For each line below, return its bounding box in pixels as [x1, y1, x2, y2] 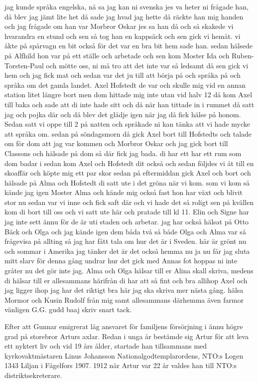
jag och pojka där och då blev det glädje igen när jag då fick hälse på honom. [4, 109, 241, 119]
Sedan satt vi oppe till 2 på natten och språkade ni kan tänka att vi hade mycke [4, 119, 250, 129]
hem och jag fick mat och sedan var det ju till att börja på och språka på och [4, 70, 241, 80]
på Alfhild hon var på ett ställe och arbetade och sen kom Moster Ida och [4, 50, 230, 60]
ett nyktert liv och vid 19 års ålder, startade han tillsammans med [4, 341, 207, 351]
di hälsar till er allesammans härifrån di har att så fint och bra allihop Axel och [4, 275, 248, 285]
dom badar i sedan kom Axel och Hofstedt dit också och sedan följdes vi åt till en [4, 158, 254, 168]
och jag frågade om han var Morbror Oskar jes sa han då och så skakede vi [4, 21, 234, 31]
